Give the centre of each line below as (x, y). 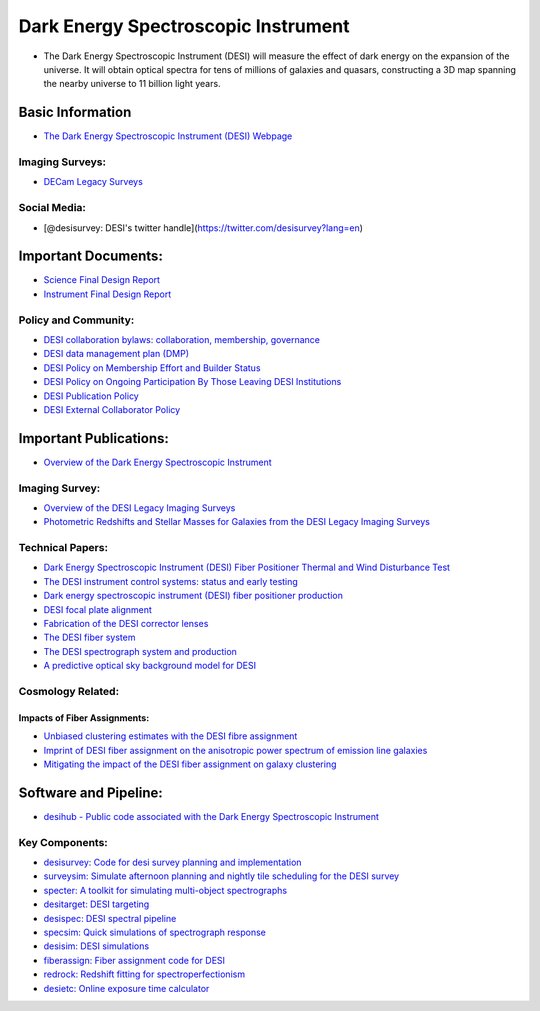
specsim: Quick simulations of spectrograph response (155, 932)
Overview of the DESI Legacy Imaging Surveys (139, 507)
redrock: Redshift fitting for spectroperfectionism (144, 974)
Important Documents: (91, 256)
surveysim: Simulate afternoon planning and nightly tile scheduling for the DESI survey (221, 876)
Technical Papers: (63, 548)
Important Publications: (94, 438)
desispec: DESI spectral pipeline (110, 918)
